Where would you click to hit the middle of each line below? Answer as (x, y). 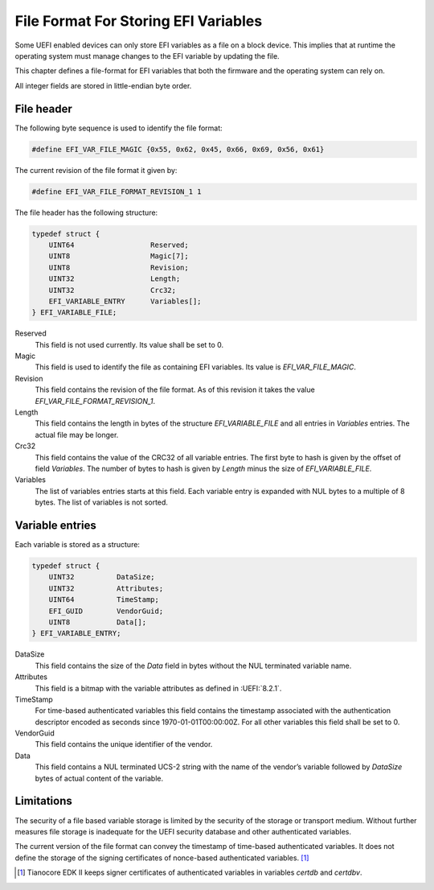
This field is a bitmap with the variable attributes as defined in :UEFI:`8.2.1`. (158, 688)
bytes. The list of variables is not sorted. (102, 502)
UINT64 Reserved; (119, 245)
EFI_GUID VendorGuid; (106, 611)
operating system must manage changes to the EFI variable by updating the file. (147, 56)
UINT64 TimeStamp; (104, 600)
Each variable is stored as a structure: (78, 545)
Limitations (43, 801)
